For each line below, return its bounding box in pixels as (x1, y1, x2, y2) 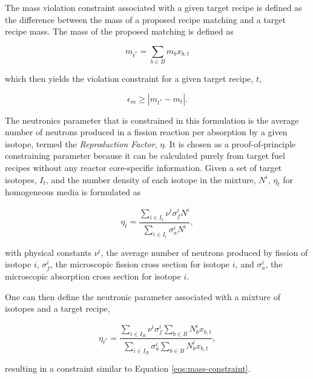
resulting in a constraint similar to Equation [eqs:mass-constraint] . (5, 362, 251, 375)
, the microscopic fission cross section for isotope (50, 258, 230, 270)
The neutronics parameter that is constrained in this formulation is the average (5, 113, 299, 126)
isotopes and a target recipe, (5, 302, 110, 315)
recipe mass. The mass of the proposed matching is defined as (5, 25, 234, 38)
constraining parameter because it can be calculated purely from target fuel (5, 149, 285, 162)
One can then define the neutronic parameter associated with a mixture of (5, 290, 280, 303)
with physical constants (5, 246, 91, 258)
